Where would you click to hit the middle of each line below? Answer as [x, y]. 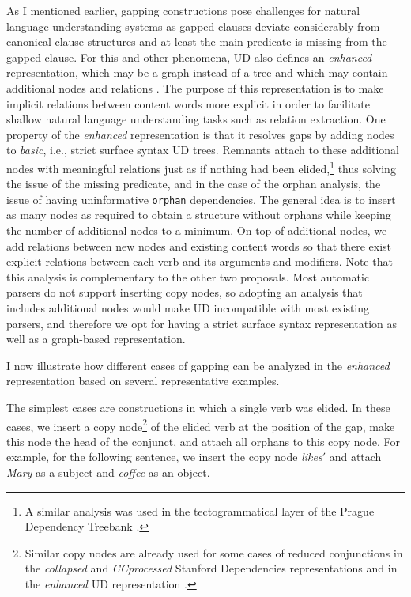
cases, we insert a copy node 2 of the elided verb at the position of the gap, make [201, 425]
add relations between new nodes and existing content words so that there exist [199, 246]
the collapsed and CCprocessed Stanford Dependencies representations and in [211, 568]
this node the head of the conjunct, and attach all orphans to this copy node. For [203, 441]
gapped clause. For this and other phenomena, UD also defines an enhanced [189, 57]
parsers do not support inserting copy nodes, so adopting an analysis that [185, 292]
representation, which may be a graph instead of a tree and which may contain [197, 72]
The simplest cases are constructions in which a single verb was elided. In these [198, 407]
